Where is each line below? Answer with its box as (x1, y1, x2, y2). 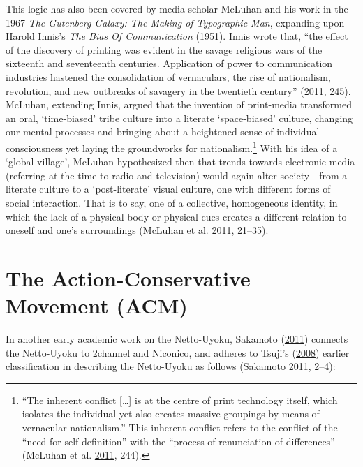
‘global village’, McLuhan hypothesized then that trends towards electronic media (6, 154, 355, 169)
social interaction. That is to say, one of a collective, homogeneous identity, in (6, 195, 338, 209)
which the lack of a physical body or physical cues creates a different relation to (6, 209, 347, 223)
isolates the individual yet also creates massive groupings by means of (22, 406, 320, 421)
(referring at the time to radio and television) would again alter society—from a (6, 168, 348, 182)
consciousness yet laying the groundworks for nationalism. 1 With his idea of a (6, 138, 338, 155)
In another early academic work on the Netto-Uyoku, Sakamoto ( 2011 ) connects (6, 332, 348, 346)
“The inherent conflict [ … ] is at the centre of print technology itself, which (22, 392, 338, 407)
